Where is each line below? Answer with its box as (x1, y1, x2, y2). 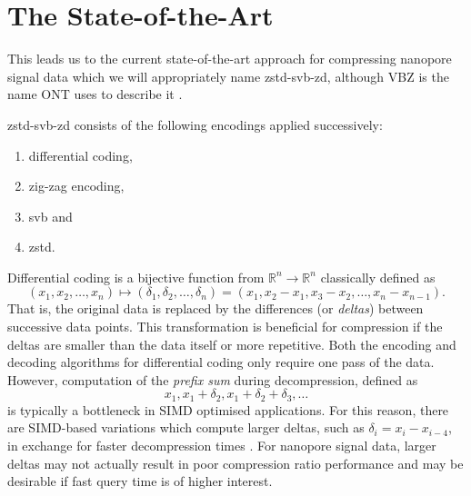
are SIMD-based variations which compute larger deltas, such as (7, 418, 365, 437)
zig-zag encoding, (28, 176, 125, 195)
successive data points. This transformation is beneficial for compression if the (7, 317, 443, 336)
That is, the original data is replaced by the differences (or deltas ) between (7, 299, 424, 318)
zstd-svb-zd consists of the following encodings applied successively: (7, 114, 383, 134)
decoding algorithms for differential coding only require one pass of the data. (7, 352, 435, 372)
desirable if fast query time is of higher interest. (7, 471, 273, 491)
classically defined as (320, 267, 436, 286)
